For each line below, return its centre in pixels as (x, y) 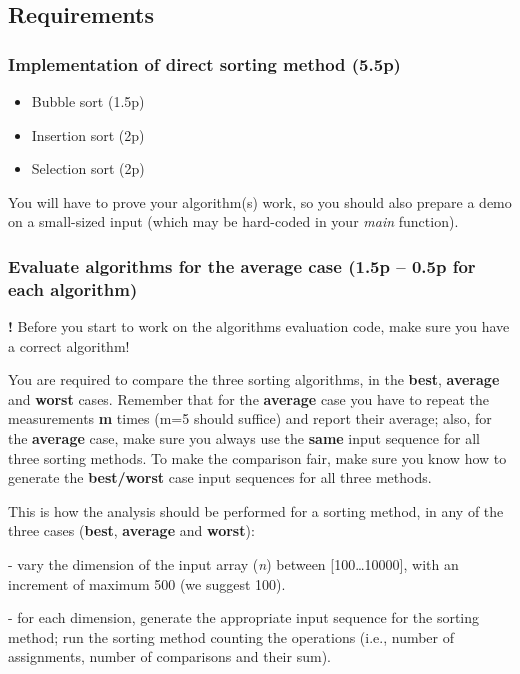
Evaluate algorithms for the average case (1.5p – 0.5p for (242, 265)
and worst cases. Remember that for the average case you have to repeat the (248, 398)
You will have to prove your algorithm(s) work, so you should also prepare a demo (260, 201)
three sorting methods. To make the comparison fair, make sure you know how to (257, 457)
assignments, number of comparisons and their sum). (169, 656)
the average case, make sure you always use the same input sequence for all (244, 438)
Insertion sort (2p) (88, 134)
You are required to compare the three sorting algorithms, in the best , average (254, 379)
